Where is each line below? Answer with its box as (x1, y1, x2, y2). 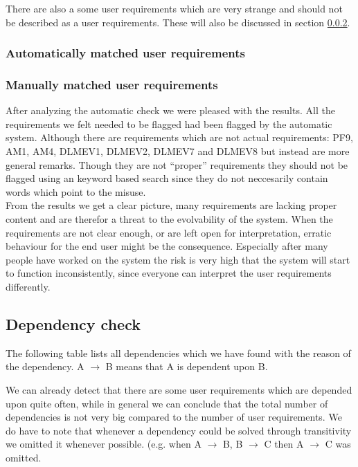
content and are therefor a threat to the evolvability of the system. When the (6, 212, 333, 226)
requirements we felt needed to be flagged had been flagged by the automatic (6, 116, 332, 131)
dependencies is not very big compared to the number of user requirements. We (6, 410, 342, 424)
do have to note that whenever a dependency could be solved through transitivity (6, 423, 352, 437)
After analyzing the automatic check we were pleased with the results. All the (6, 103, 335, 118)
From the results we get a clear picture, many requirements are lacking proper (6, 198, 337, 212)
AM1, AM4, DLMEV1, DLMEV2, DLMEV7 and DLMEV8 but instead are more (6, 144, 350, 158)
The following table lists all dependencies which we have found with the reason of (6, 345, 351, 360)
